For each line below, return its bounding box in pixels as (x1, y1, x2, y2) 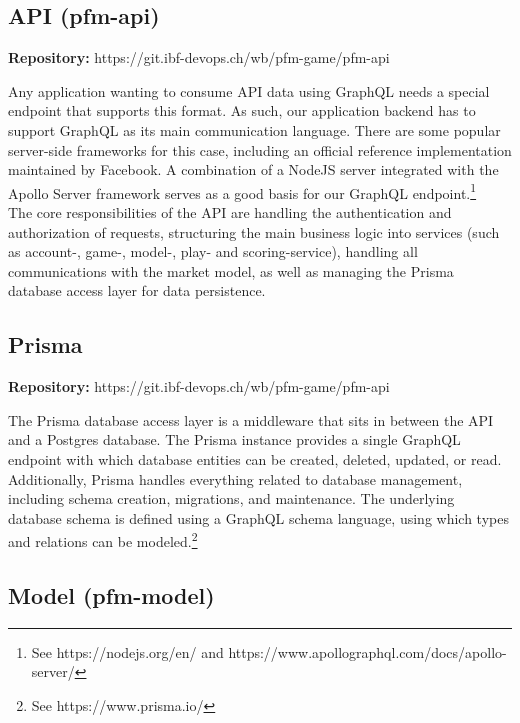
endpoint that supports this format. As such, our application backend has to (8, 100, 476, 121)
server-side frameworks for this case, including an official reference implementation (8, 139, 512, 160)
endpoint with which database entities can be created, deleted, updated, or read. (8, 448, 502, 469)
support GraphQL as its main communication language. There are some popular (8, 119, 501, 140)
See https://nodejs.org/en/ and (31, 641, 224, 662)
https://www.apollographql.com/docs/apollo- (228, 641, 507, 662)
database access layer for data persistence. (8, 280, 266, 301)
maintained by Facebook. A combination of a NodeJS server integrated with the (8, 159, 499, 180)
